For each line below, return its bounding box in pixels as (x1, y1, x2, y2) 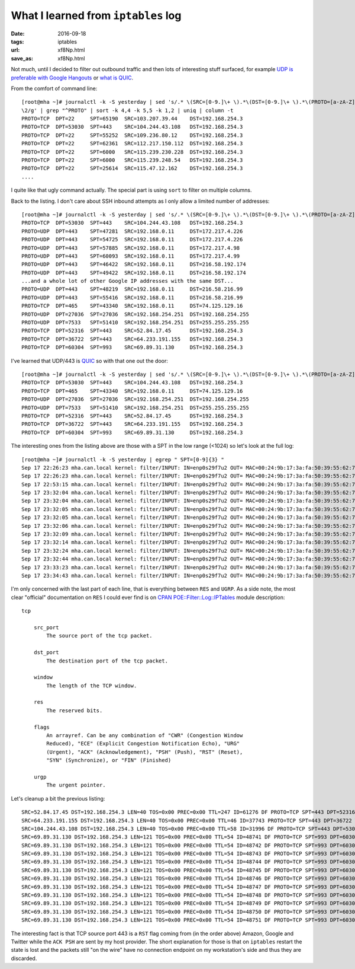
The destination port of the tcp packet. (46, 657, 169, 664)
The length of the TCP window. (46, 682, 137, 689)
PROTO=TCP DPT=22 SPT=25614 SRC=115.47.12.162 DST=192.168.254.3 (21, 165, 243, 172)
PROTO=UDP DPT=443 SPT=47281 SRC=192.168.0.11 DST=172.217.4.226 (21, 228, 243, 234)
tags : (11, 38, 24, 45)
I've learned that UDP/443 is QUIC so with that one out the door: (11, 357, 169, 364)
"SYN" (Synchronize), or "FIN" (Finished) (46, 757, 172, 764)
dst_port (33, 649, 59, 656)
